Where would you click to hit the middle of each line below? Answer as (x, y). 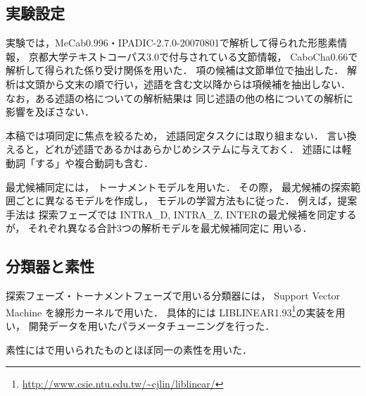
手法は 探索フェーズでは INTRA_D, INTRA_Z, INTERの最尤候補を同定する (181, 214)
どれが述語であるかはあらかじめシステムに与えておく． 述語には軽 (198, 149)
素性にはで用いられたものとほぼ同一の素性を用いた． (129, 349)
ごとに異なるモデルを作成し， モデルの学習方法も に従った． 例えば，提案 (186, 200)
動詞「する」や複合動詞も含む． (80, 162)
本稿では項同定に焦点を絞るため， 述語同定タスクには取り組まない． (165, 135)
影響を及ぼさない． (50, 112)
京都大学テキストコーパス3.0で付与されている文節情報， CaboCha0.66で (193, 56)
